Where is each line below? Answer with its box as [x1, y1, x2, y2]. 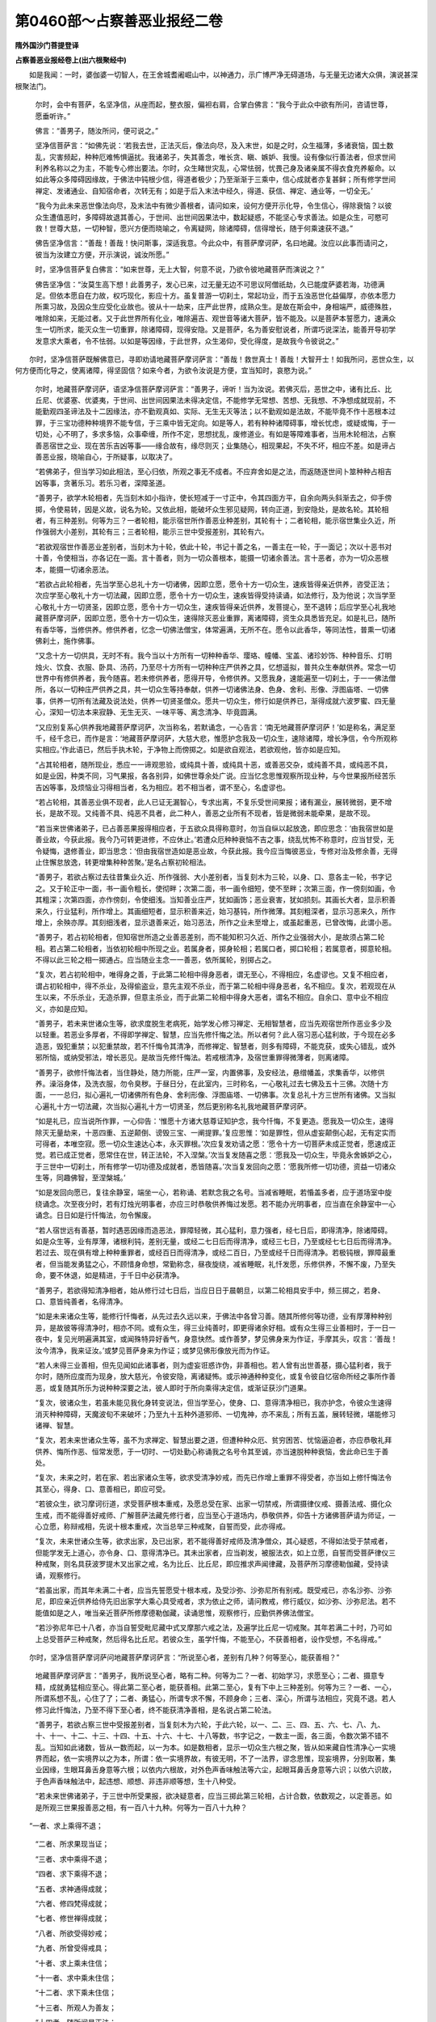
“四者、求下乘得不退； [35, 1869, 110, 1879]
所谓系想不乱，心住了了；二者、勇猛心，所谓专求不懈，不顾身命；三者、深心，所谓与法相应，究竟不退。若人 [35, 1694, 396, 1703]
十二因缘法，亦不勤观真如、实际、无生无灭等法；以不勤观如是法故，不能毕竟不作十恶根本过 [91, 407, 396, 417]
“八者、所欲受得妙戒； [35, 1928, 110, 1938]
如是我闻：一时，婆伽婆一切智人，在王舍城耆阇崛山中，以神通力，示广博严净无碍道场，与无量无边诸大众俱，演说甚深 [28, 70, 418, 80]
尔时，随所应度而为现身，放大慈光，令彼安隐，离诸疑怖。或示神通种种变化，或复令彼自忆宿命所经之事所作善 [35, 1372, 396, 1381]
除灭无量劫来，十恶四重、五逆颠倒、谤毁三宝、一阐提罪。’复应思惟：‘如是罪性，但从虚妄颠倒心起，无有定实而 [35, 1127, 396, 1137]
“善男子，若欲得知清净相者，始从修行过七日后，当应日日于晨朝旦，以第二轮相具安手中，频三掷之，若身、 [35, 1285, 385, 1295]
